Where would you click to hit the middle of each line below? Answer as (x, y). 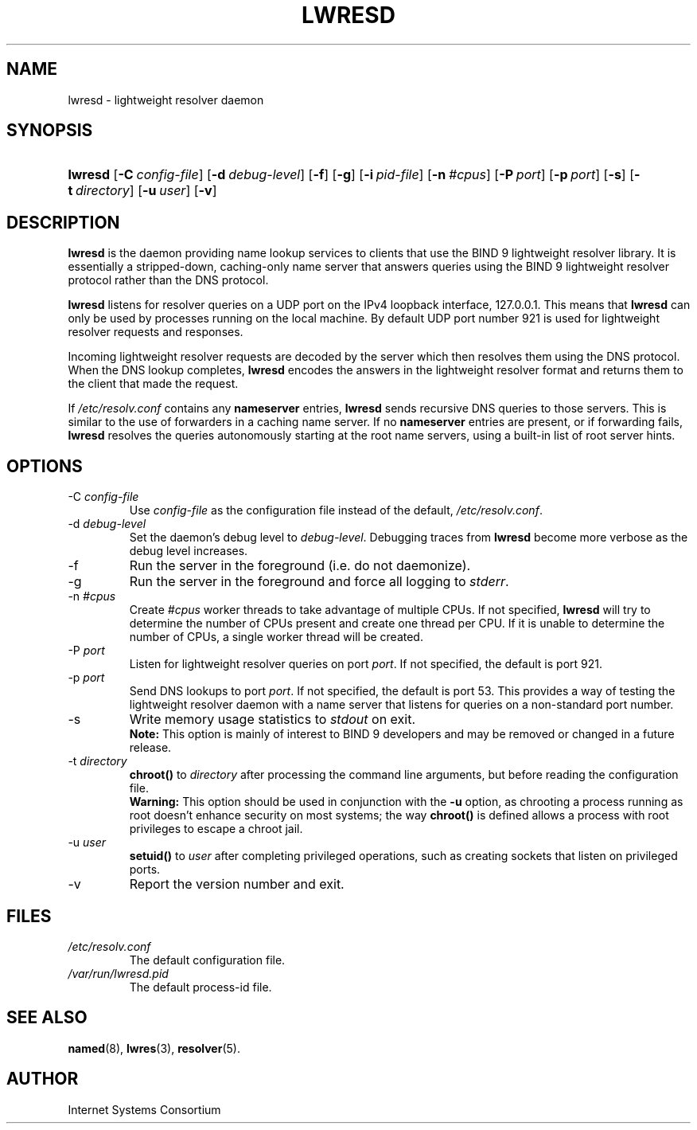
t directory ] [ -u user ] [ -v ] (142, 191)
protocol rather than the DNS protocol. (168, 280)
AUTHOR (43, 1079)
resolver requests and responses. (156, 332)
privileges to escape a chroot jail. (216, 829)
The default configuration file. (207, 960)
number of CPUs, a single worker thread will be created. (276, 637)
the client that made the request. (153, 384)
